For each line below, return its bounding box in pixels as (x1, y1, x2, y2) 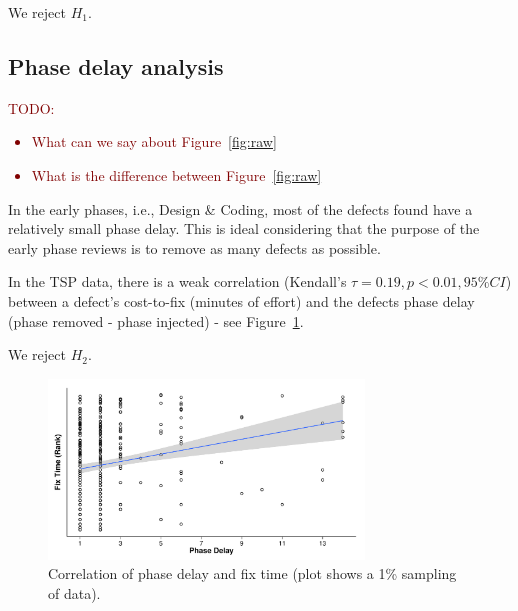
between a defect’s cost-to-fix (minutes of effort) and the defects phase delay (8, 290, 475, 311)
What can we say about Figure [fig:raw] (31, 131, 277, 152)
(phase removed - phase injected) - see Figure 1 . (8, 310, 304, 331)
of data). (48, 582, 101, 603)
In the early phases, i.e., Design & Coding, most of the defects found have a (8, 198, 473, 219)
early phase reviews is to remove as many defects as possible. (8, 237, 381, 258)
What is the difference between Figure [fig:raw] (31, 164, 322, 185)
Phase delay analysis (8, 50, 224, 81)
